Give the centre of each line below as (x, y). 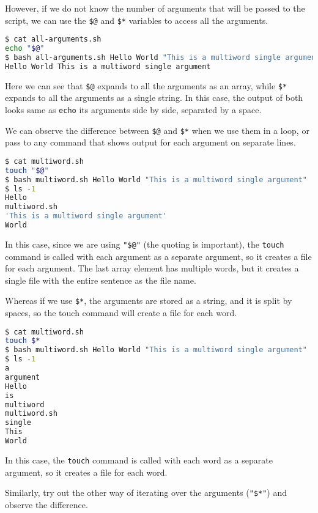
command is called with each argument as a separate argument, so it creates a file (158, 256)
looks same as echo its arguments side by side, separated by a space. (133, 109)
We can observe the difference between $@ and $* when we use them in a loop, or (157, 130)
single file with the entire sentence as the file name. (101, 280)
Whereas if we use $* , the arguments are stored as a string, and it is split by (149, 301)
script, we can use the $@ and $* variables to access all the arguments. (137, 20)
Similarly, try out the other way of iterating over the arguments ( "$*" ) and (146, 493)
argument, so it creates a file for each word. (86, 472)
